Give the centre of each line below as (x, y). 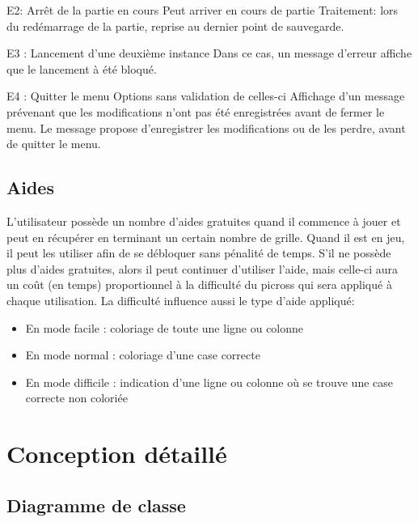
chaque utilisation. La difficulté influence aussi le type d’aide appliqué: (181, 300)
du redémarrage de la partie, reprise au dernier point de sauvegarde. (175, 25)
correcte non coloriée (76, 398)
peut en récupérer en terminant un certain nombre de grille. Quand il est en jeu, (206, 237)
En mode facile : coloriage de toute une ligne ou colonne (165, 327)
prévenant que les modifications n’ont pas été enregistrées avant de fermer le (196, 111)
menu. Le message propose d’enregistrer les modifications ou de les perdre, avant (206, 127)
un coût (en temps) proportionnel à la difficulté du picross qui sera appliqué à (199, 284)
